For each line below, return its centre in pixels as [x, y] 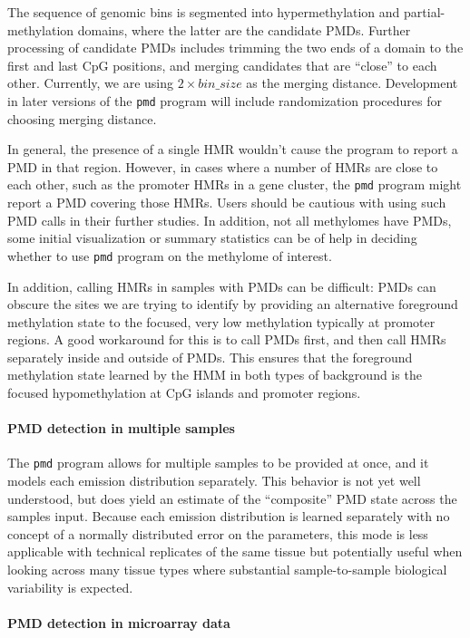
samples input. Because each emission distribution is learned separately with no [229, 516]
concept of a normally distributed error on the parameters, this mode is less [218, 533]
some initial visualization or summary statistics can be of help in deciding [212, 238]
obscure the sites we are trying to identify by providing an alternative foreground [233, 304]
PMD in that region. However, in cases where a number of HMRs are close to [223, 166]
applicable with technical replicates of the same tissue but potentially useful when [235, 551]
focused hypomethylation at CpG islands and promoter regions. [184, 393]
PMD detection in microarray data [119, 622]
